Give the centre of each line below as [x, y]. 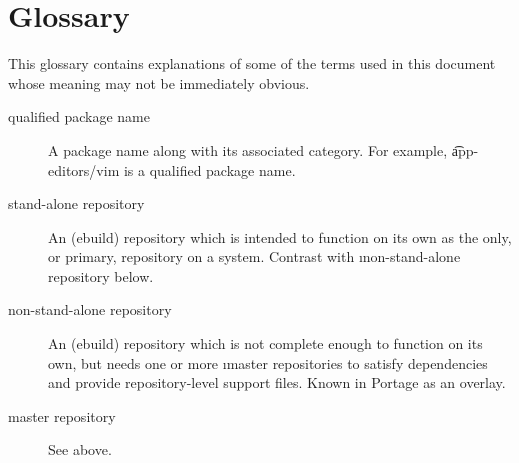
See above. [80, 449]
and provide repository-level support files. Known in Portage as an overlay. [277, 382]
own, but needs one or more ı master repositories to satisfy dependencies [268, 362]
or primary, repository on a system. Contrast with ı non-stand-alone [254, 256]
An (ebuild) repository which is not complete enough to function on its [265, 343]
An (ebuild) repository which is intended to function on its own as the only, [280, 236]
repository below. [101, 275]
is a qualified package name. [209, 169]
